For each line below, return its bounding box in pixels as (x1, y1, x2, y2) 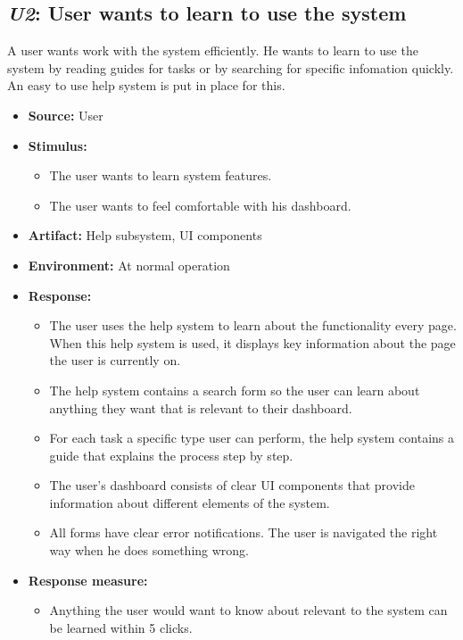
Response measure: (28, 570, 148, 589)
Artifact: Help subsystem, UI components (28, 226, 262, 245)
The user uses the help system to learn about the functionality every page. (49, 316, 457, 335)
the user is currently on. (49, 351, 181, 370)
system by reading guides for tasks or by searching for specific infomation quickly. (7, 58, 454, 77)
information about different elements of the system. (49, 493, 330, 511)
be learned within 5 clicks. (49, 618, 193, 636)
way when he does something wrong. (49, 541, 249, 560)
